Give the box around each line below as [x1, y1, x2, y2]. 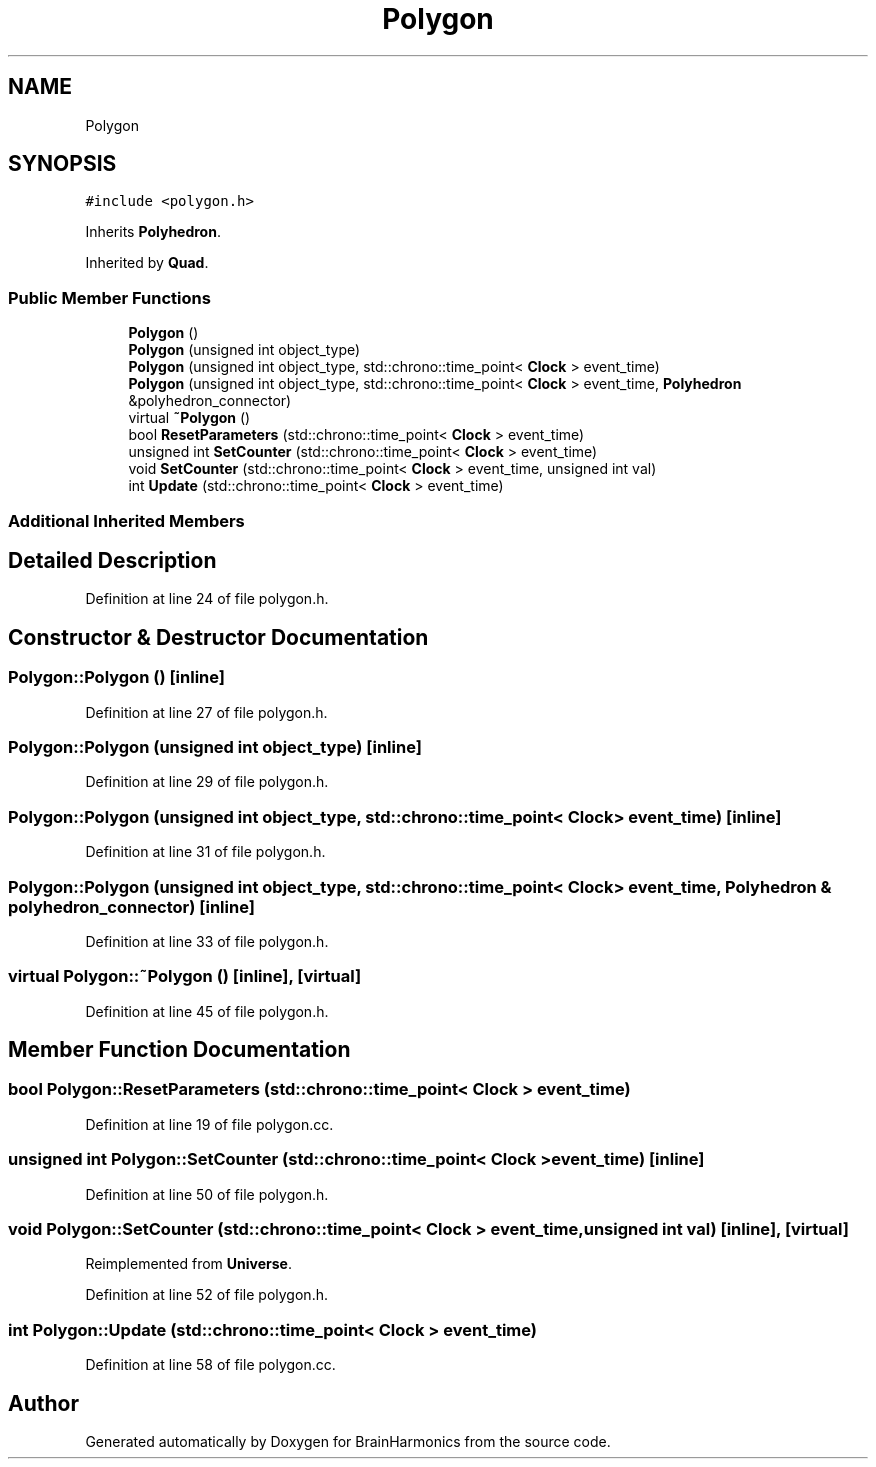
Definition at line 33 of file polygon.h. [85, 932, 329, 950]
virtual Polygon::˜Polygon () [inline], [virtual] [8, 966, 362, 987]
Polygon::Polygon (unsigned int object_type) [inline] [8, 737, 422, 757]
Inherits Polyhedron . [85, 223, 221, 241]
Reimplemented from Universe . [85, 1255, 292, 1273]
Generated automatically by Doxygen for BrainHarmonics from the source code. [85, 1432, 611, 1450]
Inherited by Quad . [85, 254, 209, 272]
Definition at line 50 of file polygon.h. [85, 1185, 329, 1203]
